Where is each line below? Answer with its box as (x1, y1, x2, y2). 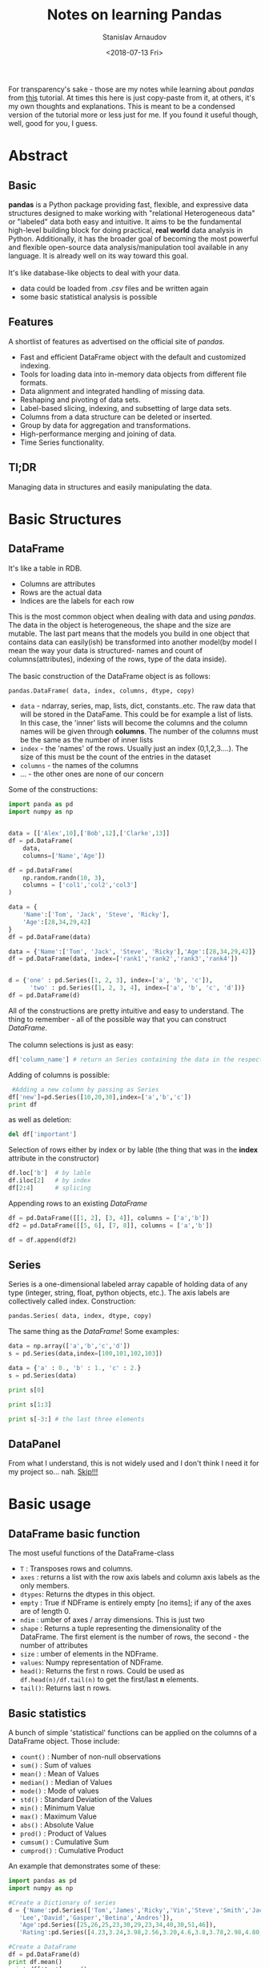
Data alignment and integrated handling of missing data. (19, 386, 206, 396)
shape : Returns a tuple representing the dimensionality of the (19, 1624, 222, 1633)
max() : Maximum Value (19, 1811, 98, 1821)
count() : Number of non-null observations (19, 1752, 162, 1761)
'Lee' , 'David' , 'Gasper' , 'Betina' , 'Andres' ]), (18, 1913, 174, 1921)
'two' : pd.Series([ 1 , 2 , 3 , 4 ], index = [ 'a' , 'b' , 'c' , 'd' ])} (29, 984, 246, 992)
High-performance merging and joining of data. (19, 429, 177, 438)
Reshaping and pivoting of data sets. (19, 395, 142, 405)
